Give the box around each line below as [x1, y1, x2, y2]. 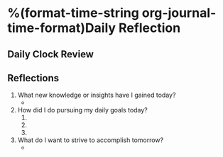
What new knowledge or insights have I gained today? [17, 91, 176, 100]
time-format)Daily [7, 20, 116, 36]
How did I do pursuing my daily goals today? [17, 106, 148, 115]
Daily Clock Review [7, 48, 94, 60]
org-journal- [141, 5, 217, 21]
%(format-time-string [7, 5, 140, 21]
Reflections [7, 72, 60, 84]
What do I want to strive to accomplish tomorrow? [17, 136, 164, 144]
